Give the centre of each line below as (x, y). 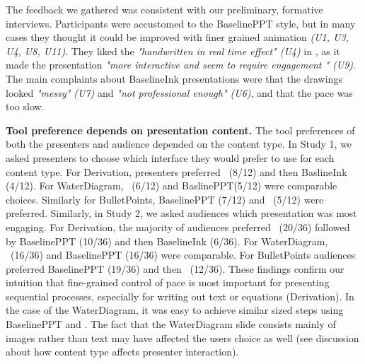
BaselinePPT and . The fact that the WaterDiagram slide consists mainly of (171, 324)
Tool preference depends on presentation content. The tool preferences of (180, 130)
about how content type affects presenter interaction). (122, 352)
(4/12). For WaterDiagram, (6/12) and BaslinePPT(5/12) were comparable (172, 186)
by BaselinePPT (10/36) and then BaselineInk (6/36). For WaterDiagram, (167, 241)
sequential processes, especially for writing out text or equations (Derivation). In (180, 296)
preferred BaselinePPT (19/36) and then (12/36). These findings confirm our (175, 268)
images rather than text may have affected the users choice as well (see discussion (182, 337)
